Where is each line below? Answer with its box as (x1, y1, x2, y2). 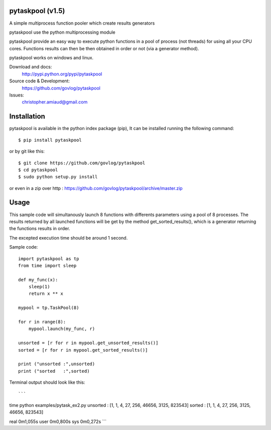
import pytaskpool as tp (18, 256, 79, 261)
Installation (9, 112, 45, 121)
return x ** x (28, 291, 64, 296)
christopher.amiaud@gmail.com (22, 99, 88, 105)
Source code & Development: (9, 78, 70, 84)
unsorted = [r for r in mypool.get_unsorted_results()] (18, 340, 159, 346)
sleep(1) (28, 284, 50, 290)
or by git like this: (9, 148, 45, 154)
